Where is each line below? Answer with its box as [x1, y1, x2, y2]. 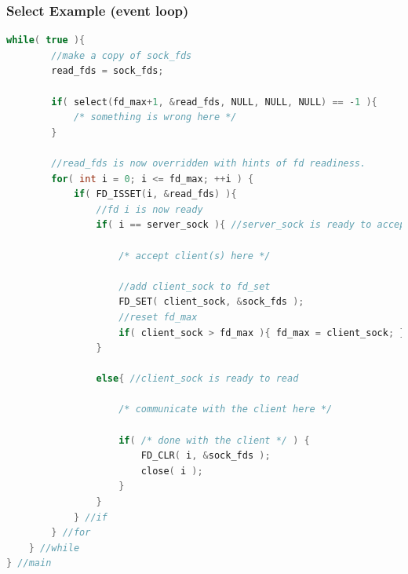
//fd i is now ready [96, 203, 203, 215]
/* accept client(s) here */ [118, 250, 271, 261]
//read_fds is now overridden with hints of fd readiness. [51, 157, 366, 169]
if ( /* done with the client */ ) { [118, 434, 310, 446]
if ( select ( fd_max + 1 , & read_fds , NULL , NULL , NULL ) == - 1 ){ [51, 96, 377, 108]
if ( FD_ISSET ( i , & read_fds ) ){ [73, 188, 237, 200]
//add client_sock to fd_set [118, 280, 271, 292]
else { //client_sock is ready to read [96, 373, 299, 385]
